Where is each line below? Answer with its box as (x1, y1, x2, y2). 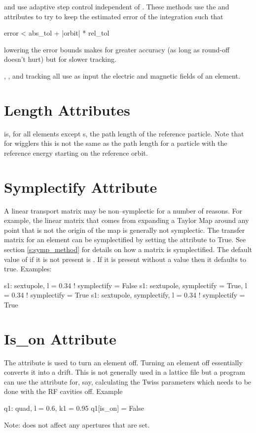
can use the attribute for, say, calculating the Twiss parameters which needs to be (4, 376, 252, 387)
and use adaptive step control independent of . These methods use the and (4, 1, 229, 11)
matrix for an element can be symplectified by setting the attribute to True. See (4, 234, 246, 245)
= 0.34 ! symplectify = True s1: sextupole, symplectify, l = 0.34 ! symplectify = (4, 290, 245, 300)
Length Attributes (4, 99, 130, 120)
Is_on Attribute (4, 328, 116, 348)
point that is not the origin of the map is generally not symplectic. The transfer (4, 224, 245, 235)
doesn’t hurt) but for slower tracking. (4, 54, 116, 64)
